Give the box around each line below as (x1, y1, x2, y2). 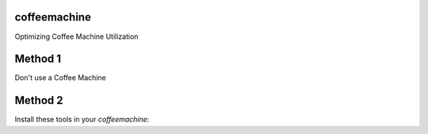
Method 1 (14, 52, 62, 66)
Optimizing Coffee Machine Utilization (14, 32, 139, 41)
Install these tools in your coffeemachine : (14, 115, 150, 124)
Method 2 (14, 94, 63, 107)
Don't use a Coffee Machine (14, 73, 106, 82)
